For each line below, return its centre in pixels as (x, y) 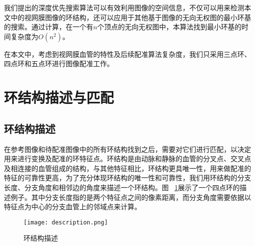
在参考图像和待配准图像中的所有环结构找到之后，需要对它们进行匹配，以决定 (127, 149)
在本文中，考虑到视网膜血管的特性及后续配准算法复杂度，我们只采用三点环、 (127, 54)
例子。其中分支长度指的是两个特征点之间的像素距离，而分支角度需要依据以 (131, 197)
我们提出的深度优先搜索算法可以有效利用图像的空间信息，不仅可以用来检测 (124, 7)
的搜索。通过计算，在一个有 (49, 27)
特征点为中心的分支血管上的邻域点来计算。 (73, 207)
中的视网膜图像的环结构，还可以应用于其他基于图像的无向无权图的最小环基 (131, 17)
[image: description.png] (66, 222)
